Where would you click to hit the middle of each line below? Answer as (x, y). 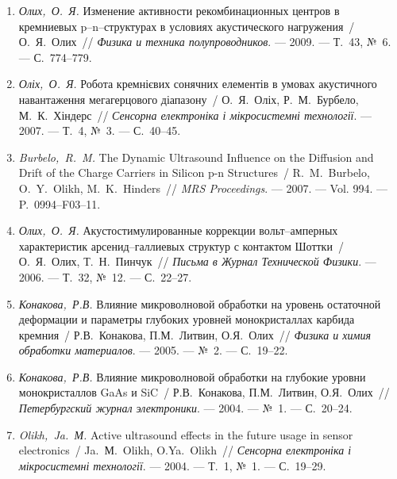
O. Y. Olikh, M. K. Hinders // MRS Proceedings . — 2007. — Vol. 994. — (203, 188)
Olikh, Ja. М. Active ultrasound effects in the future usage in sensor (186, 434)
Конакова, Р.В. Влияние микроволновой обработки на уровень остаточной (200, 303)
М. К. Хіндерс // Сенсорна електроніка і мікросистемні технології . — (195, 115)
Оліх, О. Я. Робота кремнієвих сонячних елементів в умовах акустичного (198, 84)
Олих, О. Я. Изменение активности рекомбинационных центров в (179, 10)
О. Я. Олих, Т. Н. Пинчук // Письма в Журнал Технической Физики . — (197, 261)
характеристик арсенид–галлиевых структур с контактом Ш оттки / (181, 245)
